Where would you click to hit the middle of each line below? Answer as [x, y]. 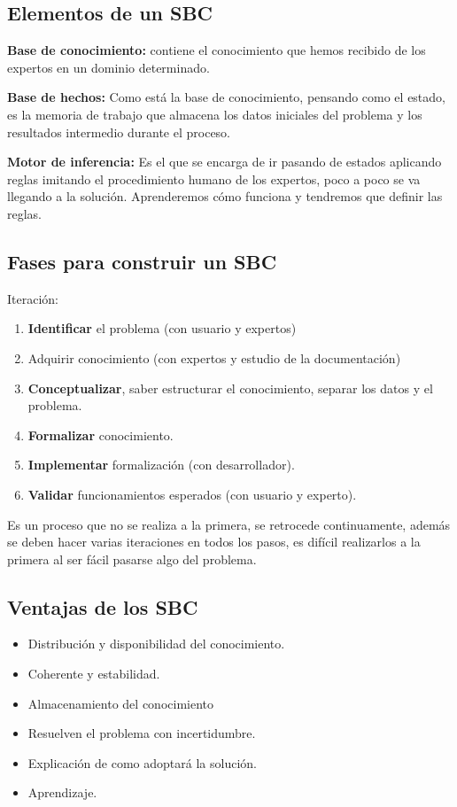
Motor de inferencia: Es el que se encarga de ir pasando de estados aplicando [225, 162]
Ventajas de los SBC [103, 606]
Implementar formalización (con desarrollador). [161, 465]
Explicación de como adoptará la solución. [142, 762]
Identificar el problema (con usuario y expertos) [162, 328]
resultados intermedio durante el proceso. [119, 132]
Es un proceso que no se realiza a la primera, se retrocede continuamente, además [229, 524]
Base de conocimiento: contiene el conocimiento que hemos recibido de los [217, 50]
